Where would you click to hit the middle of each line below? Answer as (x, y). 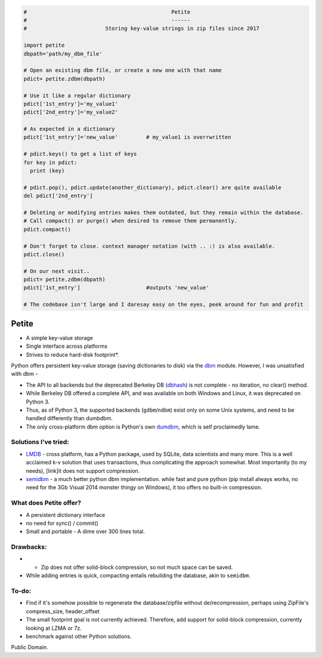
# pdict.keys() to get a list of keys (80, 154)
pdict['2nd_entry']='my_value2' (71, 112)
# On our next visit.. (57, 271)
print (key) (47, 171)
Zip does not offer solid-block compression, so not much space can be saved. (137, 567)
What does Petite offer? (46, 503)
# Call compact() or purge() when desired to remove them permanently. (131, 221)
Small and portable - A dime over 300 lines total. (86, 531)
